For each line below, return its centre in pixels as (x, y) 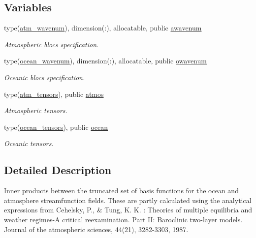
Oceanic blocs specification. (45, 77)
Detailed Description (58, 170)
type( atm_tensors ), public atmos (54, 94)
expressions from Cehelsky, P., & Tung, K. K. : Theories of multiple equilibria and (128, 210)
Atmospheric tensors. (36, 110)
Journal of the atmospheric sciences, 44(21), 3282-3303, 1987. (96, 229)
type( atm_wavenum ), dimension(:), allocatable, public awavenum (103, 28)
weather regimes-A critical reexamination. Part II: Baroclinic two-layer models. (123, 219)
